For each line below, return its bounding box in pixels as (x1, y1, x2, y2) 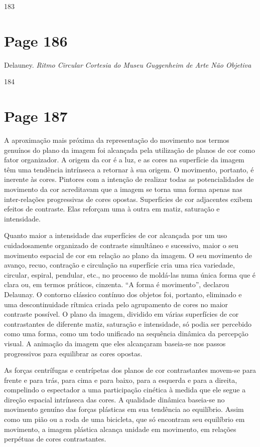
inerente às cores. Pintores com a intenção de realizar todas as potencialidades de (4, 174, 254, 184)
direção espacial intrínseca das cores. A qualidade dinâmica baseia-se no (4, 394, 225, 404)
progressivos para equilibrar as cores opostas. (4, 348, 143, 358)
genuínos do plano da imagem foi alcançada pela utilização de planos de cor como (4, 144, 255, 155)
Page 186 (4, 30, 68, 51)
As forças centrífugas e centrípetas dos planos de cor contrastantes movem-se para (4, 365, 256, 375)
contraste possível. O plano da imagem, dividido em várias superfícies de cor (4, 309, 239, 319)
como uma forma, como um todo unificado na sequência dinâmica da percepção (4, 328, 248, 339)
